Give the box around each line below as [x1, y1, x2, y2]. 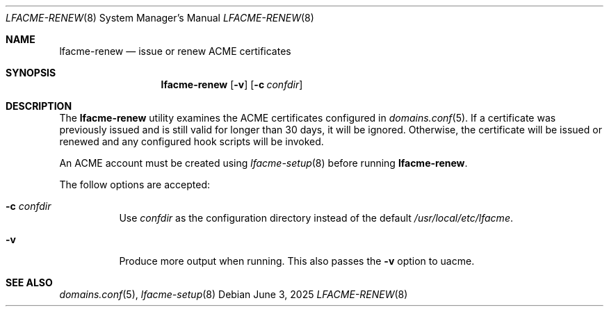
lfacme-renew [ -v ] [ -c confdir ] [161, 79, 303, 90]
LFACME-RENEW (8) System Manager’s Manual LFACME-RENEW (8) [6, 12, 314, 24]
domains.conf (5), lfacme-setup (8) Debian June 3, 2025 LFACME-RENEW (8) [59, 288, 408, 300]
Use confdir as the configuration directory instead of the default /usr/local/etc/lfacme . [119, 212, 513, 224]
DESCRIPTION [6, 100, 72, 112]
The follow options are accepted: [59, 179, 211, 190]
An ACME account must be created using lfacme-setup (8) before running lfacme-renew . [59, 157, 468, 169]
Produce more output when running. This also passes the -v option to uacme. [119, 255, 475, 267]
